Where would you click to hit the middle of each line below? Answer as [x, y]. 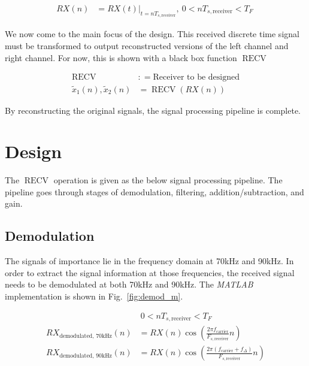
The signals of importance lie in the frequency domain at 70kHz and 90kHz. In [149, 261]
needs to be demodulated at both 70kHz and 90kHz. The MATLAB [129, 284]
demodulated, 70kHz [86, 336]
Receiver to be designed [196, 78]
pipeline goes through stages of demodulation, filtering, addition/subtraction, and [154, 191]
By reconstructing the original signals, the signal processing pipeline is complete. [153, 110]
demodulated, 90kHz [86, 356]
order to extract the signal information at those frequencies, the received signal [150, 272]
